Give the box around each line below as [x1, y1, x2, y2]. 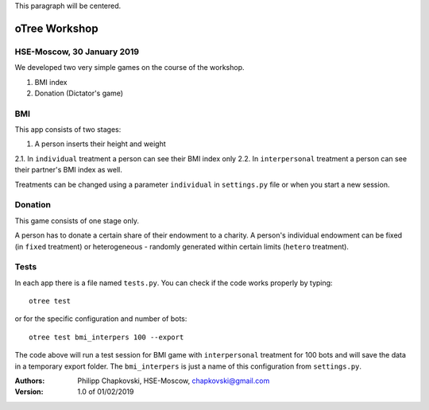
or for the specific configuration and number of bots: [14, 314, 187, 323]
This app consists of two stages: [14, 125, 122, 134]
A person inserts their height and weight [34, 139, 166, 149]
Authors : [14, 376, 45, 385]
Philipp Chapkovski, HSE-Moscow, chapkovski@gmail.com [77, 376, 270, 385]
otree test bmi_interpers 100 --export [29, 332, 184, 342]
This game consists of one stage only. [14, 215, 139, 226]
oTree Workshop [14, 21, 99, 35]
